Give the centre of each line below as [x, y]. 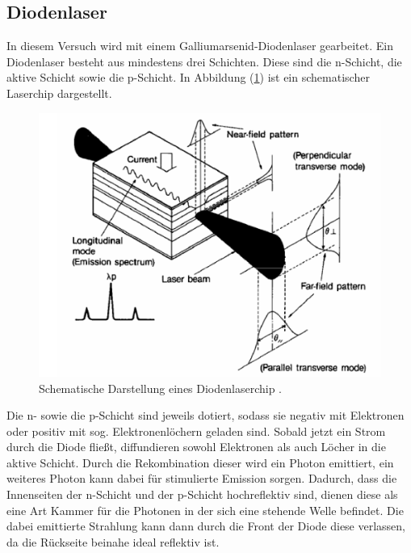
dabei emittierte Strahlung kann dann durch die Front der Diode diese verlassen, [206, 526]
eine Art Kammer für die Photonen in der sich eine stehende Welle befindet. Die [205, 510]
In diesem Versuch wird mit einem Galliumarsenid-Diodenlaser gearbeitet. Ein [200, 46]
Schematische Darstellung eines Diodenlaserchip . [160, 388]
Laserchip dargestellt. [59, 93]
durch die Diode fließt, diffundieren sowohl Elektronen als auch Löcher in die [196, 447]
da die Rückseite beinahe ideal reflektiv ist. [113, 541]
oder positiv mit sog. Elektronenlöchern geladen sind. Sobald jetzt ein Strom [196, 431]
